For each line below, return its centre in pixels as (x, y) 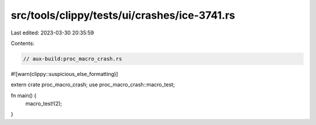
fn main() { (24, 95)
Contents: (23, 43)
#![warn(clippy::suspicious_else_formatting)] (64, 74)
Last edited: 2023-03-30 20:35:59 (52, 33)
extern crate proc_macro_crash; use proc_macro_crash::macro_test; (93, 85)
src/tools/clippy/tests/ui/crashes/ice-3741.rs (123, 15)
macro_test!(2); (44, 104)
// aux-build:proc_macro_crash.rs (73, 59)
